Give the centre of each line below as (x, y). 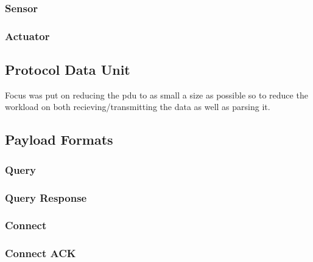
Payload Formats (59, 140)
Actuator (27, 36)
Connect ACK (40, 253)
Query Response (46, 197)
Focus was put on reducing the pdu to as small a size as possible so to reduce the (156, 95)
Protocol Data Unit (68, 70)
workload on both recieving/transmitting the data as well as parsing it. (138, 107)
